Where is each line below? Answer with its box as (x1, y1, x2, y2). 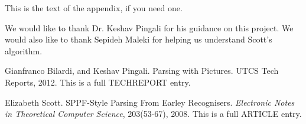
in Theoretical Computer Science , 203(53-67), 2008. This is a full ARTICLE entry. (5, 107, 302, 120)
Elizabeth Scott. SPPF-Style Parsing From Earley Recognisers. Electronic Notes (5, 96, 295, 108)
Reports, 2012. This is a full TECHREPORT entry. (5, 76, 191, 88)
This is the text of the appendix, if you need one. (5, 2, 183, 14)
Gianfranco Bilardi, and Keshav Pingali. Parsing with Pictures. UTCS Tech (5, 64, 279, 77)
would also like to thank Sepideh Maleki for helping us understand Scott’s (5, 33, 272, 45)
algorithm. (5, 44, 43, 57)
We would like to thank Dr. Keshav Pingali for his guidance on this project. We (5, 21, 294, 34)
